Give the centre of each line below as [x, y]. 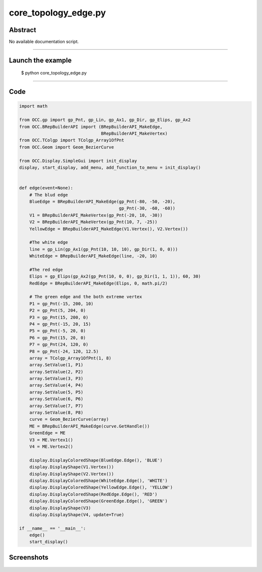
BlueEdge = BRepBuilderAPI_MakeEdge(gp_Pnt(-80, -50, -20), [102, 201]
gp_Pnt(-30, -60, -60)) [147, 208]
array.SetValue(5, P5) [56, 392]
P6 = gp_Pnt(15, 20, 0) [57, 338]
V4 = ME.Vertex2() [51, 447]
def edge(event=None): [46, 188]
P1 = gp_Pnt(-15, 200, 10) [62, 304]
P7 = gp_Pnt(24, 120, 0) [59, 345]
